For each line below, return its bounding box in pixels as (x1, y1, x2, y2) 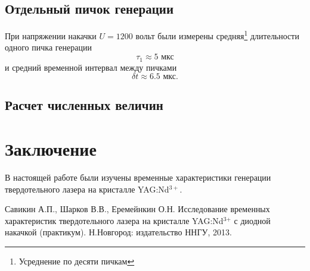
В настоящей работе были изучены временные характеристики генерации (5, 171, 271, 183)
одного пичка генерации (5, 41, 92, 53)
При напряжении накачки (5, 29, 97, 42)
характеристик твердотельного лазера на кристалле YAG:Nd (5, 214, 224, 226)
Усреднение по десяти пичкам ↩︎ (18, 254, 135, 267)
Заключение (5, 137, 97, 161)
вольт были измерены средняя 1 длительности (135, 28, 299, 42)
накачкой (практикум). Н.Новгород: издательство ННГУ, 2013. (5, 226, 232, 238)
